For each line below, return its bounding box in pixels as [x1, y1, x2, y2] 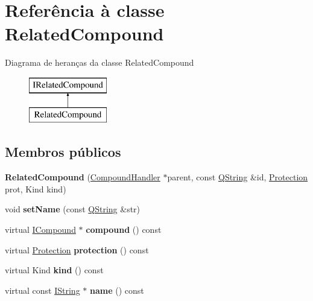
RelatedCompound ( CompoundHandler [5, 171, 160, 183]
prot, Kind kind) [5, 182, 66, 195]
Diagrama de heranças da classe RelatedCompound [5, 56, 194, 69]
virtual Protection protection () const [5, 243, 149, 256]
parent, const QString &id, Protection [167, 171, 308, 183]
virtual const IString [5, 284, 80, 296]
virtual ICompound [5, 223, 76, 236]
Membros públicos [5, 142, 121, 161]
